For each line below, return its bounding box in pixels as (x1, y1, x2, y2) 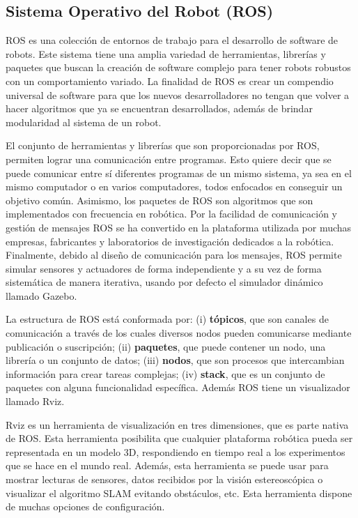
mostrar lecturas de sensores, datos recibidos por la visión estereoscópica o (6, 472, 323, 487)
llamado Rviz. (6, 394, 65, 409)
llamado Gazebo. (6, 288, 77, 303)
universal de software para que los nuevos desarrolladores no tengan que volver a (6, 87, 350, 102)
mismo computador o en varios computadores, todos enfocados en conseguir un (6, 179, 343, 194)
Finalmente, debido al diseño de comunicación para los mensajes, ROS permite (6, 247, 342, 262)
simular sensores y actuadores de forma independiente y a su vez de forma (6, 261, 322, 275)
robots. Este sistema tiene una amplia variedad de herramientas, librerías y (6, 46, 326, 61)
